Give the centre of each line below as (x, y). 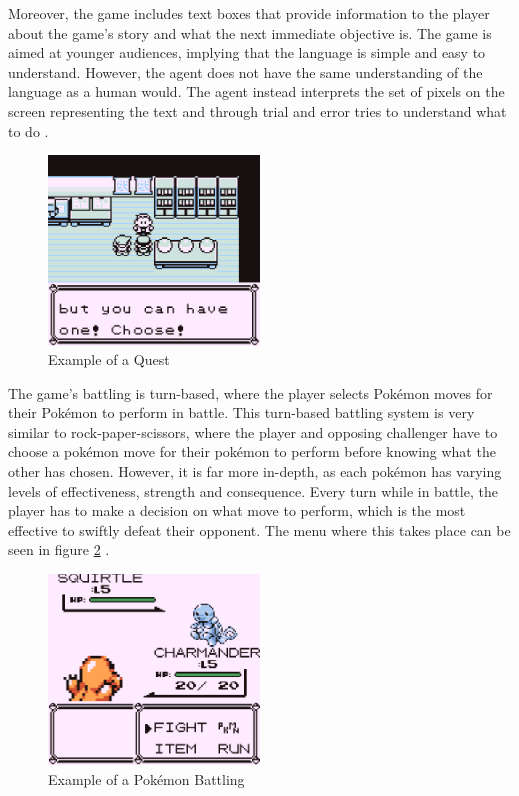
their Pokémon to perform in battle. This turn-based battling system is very (241, 412)
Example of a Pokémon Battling (146, 778)
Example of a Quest (109, 359)
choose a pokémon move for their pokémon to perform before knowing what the (252, 451)
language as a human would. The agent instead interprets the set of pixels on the (256, 91)
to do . (28, 130)
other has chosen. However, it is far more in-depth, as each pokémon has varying (255, 471)
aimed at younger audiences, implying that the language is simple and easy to (247, 52)
